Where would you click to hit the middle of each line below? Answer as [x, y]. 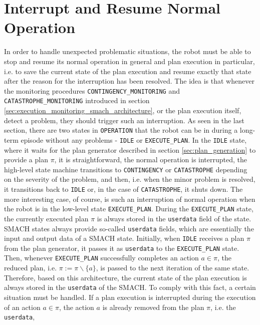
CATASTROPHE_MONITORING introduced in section [77, 100]
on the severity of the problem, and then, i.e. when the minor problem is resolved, [130, 179]
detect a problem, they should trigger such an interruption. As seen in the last [124, 120]
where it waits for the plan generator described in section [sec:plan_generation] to [130, 149]
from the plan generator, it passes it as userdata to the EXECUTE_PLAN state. [122, 248]
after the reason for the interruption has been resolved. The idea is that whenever [129, 81]
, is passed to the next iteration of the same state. [173, 268]
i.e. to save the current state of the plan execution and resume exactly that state [128, 71]
